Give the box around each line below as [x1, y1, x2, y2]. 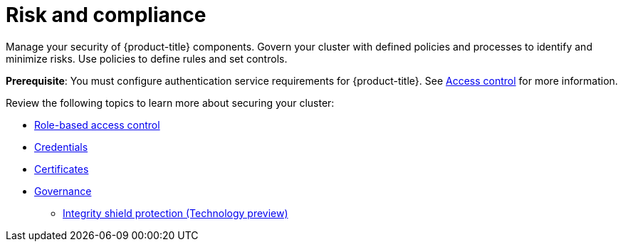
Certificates [34, 162, 89, 175]
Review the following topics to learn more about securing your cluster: [6, 96, 335, 109]
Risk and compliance [6, 3, 206, 27]
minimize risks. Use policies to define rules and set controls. [6, 52, 288, 65]
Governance [34, 184, 92, 197]
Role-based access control [34, 118, 160, 131]
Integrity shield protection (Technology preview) [63, 206, 288, 219]
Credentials [34, 140, 88, 153]
